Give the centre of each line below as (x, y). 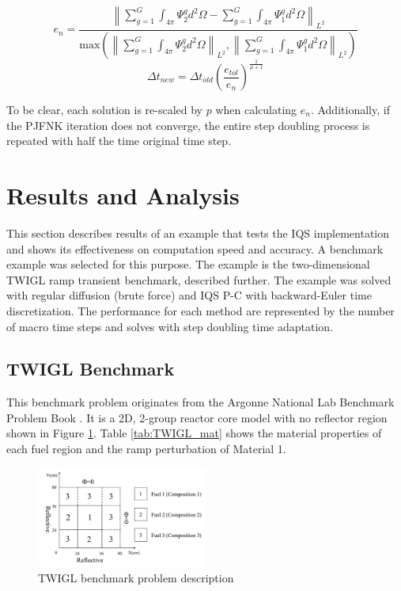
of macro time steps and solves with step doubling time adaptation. (170, 326)
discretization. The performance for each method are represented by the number (200, 310)
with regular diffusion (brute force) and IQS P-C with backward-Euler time (189, 295)
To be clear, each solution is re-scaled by (104, 110)
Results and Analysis (123, 195)
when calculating (256, 110)
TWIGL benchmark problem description (136, 577)
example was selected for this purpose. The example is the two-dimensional (188, 264)
